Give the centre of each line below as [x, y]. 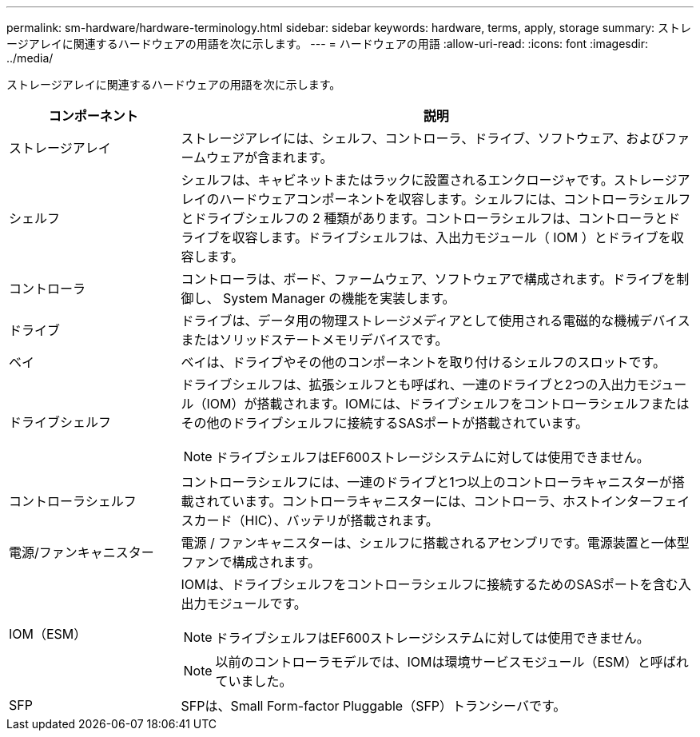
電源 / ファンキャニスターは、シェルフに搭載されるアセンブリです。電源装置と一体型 [435, 543]
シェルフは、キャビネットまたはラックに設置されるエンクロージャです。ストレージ [429, 180]
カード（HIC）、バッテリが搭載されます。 [316, 520]
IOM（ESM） [48, 634]
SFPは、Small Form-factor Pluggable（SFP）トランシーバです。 [374, 706]
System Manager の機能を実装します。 [339, 298]
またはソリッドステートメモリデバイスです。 [314, 340]
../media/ [30, 58]
